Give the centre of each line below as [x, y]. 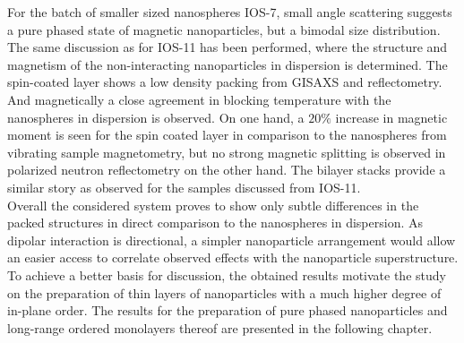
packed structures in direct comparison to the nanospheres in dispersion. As [215, 223]
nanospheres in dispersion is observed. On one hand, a [156, 117]
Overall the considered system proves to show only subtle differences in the [213, 205]
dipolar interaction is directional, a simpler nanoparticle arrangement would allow [232, 240]
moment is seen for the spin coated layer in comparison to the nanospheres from [227, 135]
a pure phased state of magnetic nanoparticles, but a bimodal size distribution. [224, 29]
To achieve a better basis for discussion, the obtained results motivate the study [227, 274]
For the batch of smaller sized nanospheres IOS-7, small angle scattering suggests [230, 12]
